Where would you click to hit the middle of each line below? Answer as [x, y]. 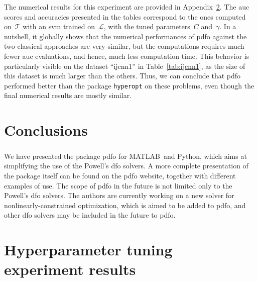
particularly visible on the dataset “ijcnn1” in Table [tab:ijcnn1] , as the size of [125, 66]
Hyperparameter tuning [88, 250]
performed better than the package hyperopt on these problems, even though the [129, 85]
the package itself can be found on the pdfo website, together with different [120, 175]
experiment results [70, 269]
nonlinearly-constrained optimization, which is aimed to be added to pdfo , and [125, 205]
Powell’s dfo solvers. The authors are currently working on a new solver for [119, 195]
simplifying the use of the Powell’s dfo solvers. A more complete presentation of [126, 166]
